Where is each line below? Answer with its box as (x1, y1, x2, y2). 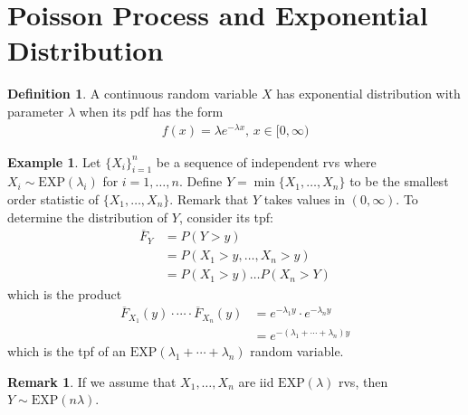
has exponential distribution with (276, 84, 461, 103)
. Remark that (169, 190, 249, 208)
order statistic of (7, 190, 99, 208)
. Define (178, 172, 223, 191)
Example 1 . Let (7, 152, 101, 171)
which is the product (7, 284, 122, 303)
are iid (238, 372, 274, 391)
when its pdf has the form (79, 101, 224, 120)
